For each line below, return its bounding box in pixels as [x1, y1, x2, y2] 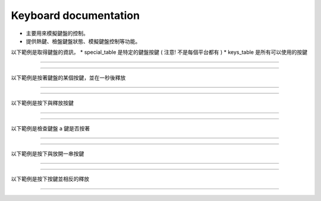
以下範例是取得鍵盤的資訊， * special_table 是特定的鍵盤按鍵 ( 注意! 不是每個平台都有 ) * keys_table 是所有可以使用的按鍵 [11, 49, 307, 56]
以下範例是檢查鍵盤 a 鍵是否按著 [11, 125, 90, 132]
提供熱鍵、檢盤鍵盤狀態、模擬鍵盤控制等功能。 [26, 37, 141, 44]
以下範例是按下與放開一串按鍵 [11, 150, 84, 157]
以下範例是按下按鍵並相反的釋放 [11, 176, 89, 183]
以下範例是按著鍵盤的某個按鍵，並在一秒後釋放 [11, 74, 126, 81]
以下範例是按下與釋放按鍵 [11, 100, 74, 107]
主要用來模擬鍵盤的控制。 [26, 30, 89, 37]
